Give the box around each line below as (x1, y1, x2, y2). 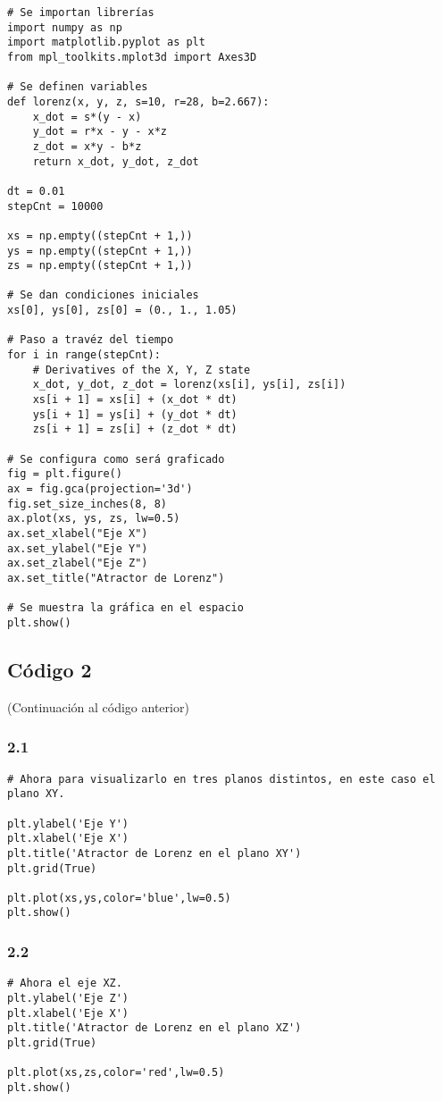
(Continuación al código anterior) (7, 697, 189, 716)
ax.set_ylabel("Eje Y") (7, 542, 148, 555)
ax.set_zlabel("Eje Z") (7, 557, 148, 570)
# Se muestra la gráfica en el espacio (7, 601, 244, 615)
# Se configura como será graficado (7, 452, 225, 466)
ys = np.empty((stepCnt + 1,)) (7, 244, 193, 257)
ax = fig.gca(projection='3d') (7, 483, 193, 495)
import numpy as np (7, 21, 122, 34)
